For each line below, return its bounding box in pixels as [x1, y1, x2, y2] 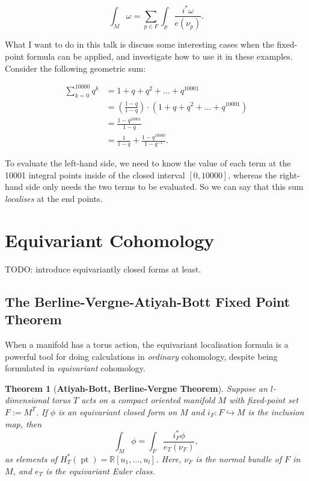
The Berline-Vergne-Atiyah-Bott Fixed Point [5, 292, 290, 310]
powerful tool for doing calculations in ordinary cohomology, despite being [5, 350, 278, 362]
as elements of [5, 452, 57, 465]
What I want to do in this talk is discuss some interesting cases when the [5, 38, 274, 51]
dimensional [5, 394, 49, 406]
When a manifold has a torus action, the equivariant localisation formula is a [5, 338, 289, 350]
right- [279, 168, 300, 181]
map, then [5, 417, 42, 430]
